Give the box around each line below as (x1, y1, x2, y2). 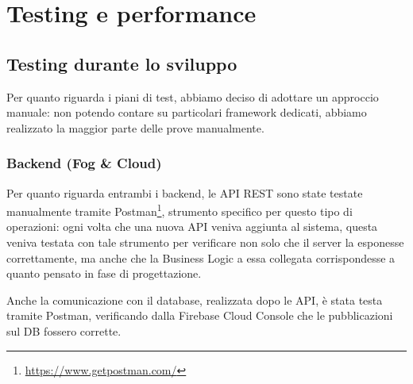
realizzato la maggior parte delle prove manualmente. (6, 119, 264, 136)
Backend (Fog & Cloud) (6, 153, 162, 173)
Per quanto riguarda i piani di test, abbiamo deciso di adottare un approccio (6, 88, 379, 105)
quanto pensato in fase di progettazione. (6, 265, 202, 282)
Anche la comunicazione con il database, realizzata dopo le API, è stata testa (6, 291, 383, 308)
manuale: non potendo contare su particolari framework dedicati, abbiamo (6, 104, 367, 121)
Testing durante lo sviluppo (6, 51, 237, 75)
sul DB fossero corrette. (6, 322, 122, 339)
